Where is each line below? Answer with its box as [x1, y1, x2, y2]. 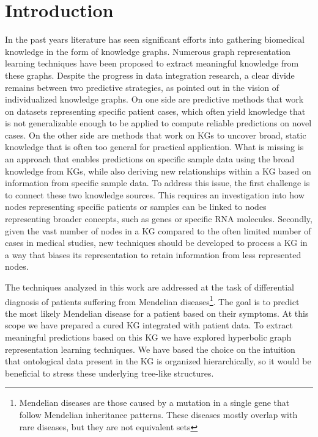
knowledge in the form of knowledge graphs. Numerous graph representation [5, 45, 291, 57]
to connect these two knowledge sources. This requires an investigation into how [5, 188, 305, 201]
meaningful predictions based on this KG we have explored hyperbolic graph [5, 331, 292, 344]
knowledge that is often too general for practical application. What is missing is [5, 140, 304, 153]
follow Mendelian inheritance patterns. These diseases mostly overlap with [19, 408, 298, 421]
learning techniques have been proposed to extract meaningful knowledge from [5, 57, 299, 70]
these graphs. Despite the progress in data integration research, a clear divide [5, 68, 295, 81]
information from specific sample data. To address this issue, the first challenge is [5, 176, 310, 189]
